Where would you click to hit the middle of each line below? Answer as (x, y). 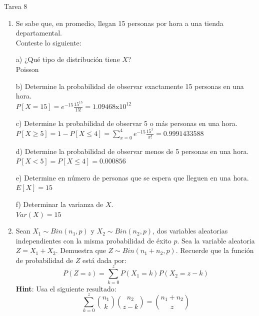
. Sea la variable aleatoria (216, 240)
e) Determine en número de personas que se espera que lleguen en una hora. (132, 177)
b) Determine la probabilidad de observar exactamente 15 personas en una (130, 86)
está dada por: (104, 260)
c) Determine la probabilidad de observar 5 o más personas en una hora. (126, 123)
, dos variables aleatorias (190, 231)
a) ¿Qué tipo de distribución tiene (68, 59)
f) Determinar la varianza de (59, 204)
